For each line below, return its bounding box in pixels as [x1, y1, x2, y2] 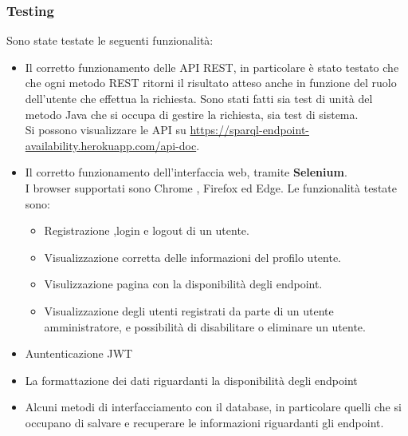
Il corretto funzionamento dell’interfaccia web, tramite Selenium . [25, 164, 347, 180]
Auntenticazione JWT [25, 345, 133, 362]
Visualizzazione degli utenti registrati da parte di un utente [44, 302, 334, 319]
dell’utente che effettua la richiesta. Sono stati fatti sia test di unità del [25, 90, 373, 106]
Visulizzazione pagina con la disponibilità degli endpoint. [44, 275, 323, 292]
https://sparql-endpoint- [190, 121, 309, 138]
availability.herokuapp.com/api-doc [25, 137, 197, 153]
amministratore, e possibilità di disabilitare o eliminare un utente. [44, 318, 366, 335]
